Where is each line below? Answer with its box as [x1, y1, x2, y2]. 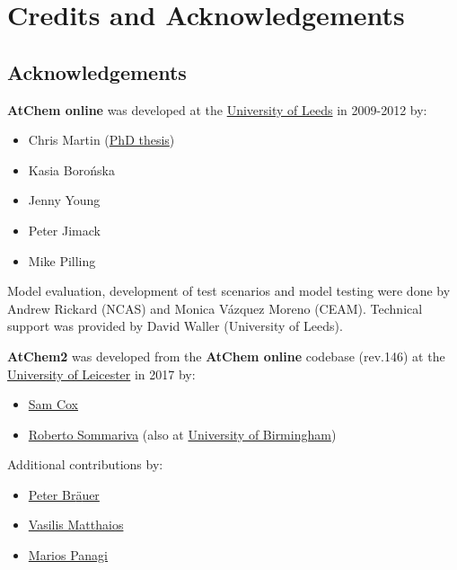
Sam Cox [28, 395, 79, 414]
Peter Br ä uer [28, 485, 100, 503]
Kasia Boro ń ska [28, 160, 115, 179]
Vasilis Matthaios [28, 515, 124, 534]
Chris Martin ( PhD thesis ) [28, 130, 175, 149]
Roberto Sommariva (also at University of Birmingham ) [28, 424, 337, 443]
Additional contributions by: [7, 455, 163, 474]
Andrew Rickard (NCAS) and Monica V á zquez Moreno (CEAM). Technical [7, 298, 423, 317]
